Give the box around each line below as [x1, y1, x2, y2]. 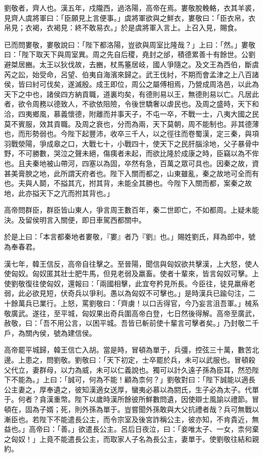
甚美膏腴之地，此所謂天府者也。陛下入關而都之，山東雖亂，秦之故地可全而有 [4, 168, 259, 178]
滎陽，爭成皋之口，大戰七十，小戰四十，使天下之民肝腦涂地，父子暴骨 [18, 138, 252, 148]
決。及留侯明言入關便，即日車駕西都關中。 [4, 214, 146, 225]
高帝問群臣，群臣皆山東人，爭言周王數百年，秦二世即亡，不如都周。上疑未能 [4, 205, 259, 215]
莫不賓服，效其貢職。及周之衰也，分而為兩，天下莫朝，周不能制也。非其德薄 [4, 118, 259, 129]
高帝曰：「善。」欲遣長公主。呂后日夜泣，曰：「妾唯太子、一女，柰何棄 [28, 424, 259, 434]
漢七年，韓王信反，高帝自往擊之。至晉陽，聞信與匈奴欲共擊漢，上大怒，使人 [4, 258, 259, 269]
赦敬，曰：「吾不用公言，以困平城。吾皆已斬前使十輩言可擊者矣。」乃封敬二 [4, 318, 252, 328]
